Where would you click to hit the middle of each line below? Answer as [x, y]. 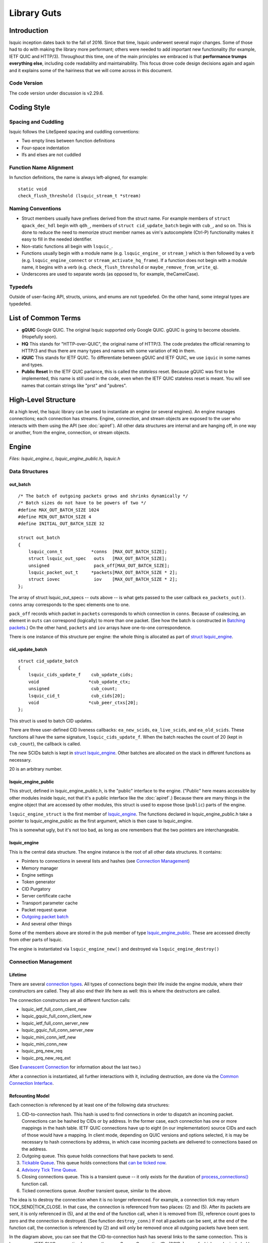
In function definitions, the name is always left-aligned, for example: [79, 178]
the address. [34, 1149]
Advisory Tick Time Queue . [50, 1170]
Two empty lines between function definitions [68, 141]
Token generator [38, 882]
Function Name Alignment [41, 168]
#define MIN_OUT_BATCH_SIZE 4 [55, 517]
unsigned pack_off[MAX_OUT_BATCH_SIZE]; [99, 565]
